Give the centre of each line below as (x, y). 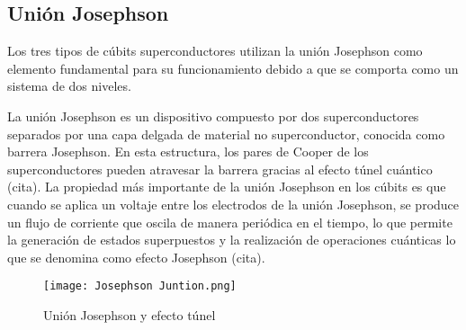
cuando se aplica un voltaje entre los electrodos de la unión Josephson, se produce (233, 204)
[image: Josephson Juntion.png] (140, 286)
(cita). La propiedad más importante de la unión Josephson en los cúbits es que (227, 187)
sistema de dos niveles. (69, 86)
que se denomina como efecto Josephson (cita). (136, 257)
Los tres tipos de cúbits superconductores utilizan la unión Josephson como (215, 51)
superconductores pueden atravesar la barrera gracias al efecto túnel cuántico (220, 169)
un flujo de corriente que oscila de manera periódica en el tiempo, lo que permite (230, 222)
